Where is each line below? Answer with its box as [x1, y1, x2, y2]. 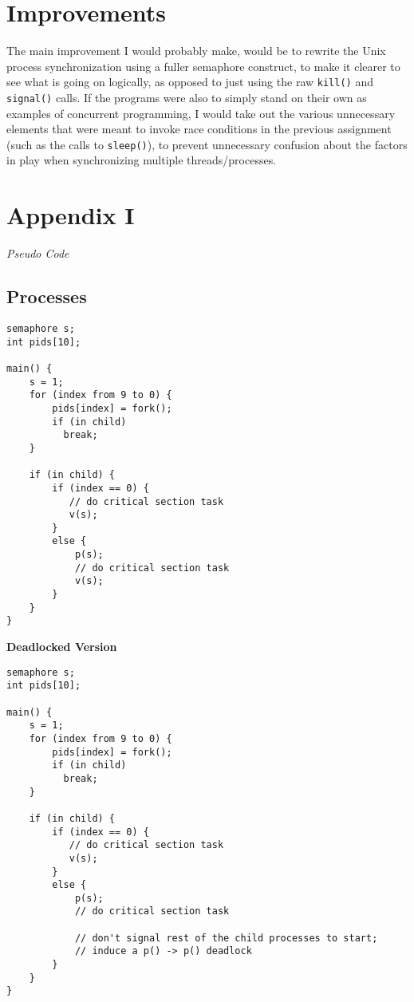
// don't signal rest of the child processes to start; [74, 932, 378, 944]
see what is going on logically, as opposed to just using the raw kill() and [6, 73, 373, 90]
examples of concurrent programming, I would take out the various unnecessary [6, 105, 396, 121]
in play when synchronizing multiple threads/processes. [6, 152, 277, 168]
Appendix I [6, 199, 135, 231]
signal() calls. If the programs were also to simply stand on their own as [6, 89, 367, 105]
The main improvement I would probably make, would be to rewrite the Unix [6, 42, 386, 59]
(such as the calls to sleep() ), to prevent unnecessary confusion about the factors [6, 136, 408, 152]
